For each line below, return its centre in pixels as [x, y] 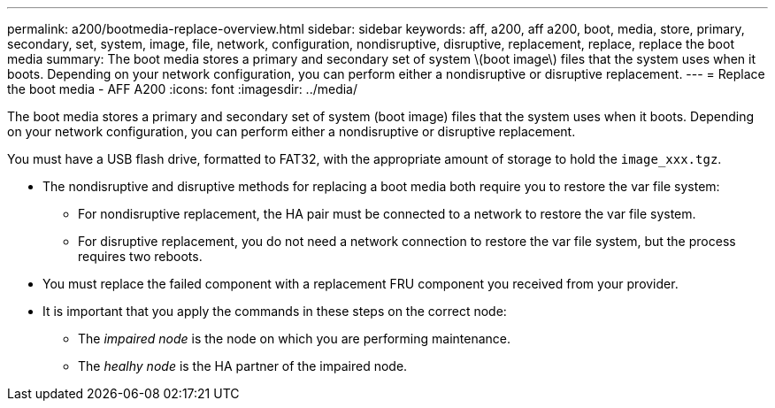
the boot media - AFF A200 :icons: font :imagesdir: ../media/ [183, 89]
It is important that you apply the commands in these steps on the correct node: [275, 311]
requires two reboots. [140, 256]
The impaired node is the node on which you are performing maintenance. [295, 339]
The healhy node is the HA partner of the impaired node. [243, 366]
